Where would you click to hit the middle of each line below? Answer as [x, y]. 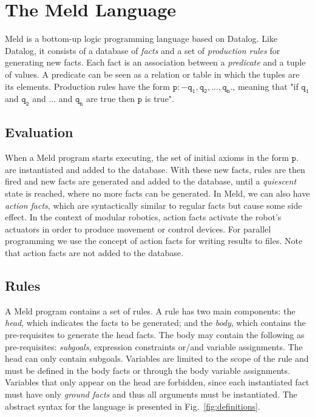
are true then [110, 99]
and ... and [52, 99]
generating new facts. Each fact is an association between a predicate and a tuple [155, 62]
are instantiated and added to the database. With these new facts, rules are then [155, 169]
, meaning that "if [266, 86]
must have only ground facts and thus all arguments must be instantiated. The [151, 394]
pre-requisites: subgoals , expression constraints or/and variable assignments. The [154, 346]
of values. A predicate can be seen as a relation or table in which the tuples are [152, 74]
